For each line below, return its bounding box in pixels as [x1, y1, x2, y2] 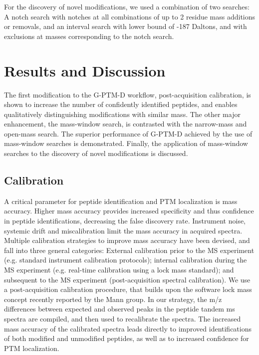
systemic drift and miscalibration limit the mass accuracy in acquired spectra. [4, 225, 243, 235]
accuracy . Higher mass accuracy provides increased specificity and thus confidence [4, 205, 254, 216]
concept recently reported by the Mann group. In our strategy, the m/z [4, 293, 222, 304]
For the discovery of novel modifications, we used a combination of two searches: [4, 1, 250, 11]
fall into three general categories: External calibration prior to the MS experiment [4, 244, 255, 255]
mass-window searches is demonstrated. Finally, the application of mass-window [4, 138, 248, 148]
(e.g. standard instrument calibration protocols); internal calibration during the [4, 254, 247, 265]
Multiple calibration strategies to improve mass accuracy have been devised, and [4, 235, 250, 245]
